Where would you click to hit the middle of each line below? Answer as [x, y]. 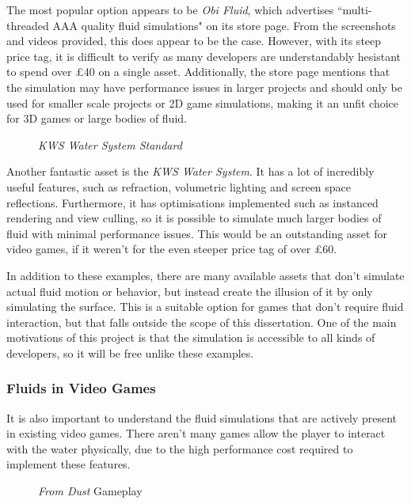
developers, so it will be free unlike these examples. [130, 352]
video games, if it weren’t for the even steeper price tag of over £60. [172, 249]
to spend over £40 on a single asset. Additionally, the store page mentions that [198, 72]
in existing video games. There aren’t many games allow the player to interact [196, 433]
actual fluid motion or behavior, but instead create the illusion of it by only [190, 291]
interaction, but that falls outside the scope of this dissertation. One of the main [202, 322]
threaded [28, 25]
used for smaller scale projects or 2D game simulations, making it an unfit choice [203, 102]
